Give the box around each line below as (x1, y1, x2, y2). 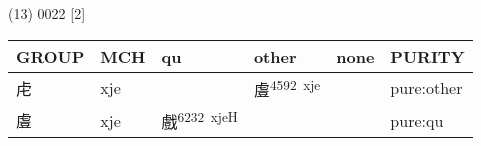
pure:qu (390, 108, 444, 132)
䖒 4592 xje (253, 74, 321, 101)
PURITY (390, 44, 465, 68)
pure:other (390, 76, 463, 100)
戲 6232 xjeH (161, 106, 238, 134)
